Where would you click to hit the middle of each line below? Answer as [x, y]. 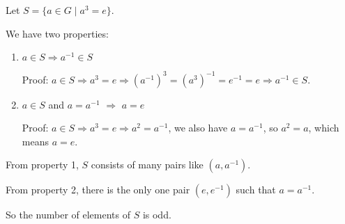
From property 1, [42, 165]
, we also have [198, 128]
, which [324, 128]
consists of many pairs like [147, 165]
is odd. [157, 215]
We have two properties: [57, 33]
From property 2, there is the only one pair [98, 190]
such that [256, 190]
